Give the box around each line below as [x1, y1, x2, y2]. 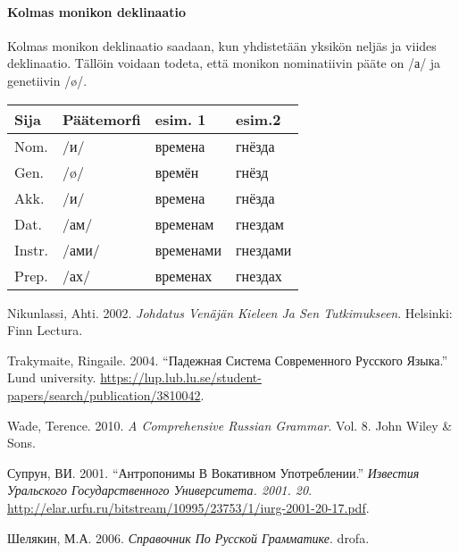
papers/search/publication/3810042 [7, 385, 201, 404]
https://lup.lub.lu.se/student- [100, 368, 262, 387]
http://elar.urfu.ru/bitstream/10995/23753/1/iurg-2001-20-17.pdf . [7, 498, 370, 516]
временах [154, 264, 213, 286]
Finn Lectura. [7, 321, 83, 339]
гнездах [236, 264, 282, 286]
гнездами [236, 239, 292, 260]
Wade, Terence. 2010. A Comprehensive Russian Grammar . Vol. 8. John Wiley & [7, 415, 453, 434]
